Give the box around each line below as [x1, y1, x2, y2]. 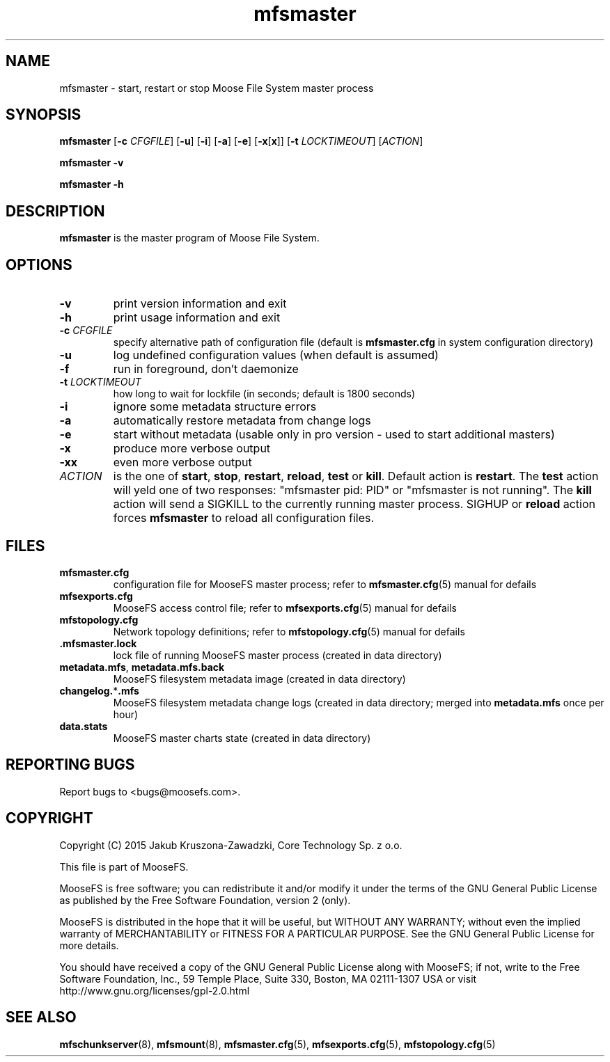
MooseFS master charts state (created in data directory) [113, 731, 371, 744]
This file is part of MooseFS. [59, 860, 189, 873]
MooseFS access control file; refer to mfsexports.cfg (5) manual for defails [113, 601, 457, 614]
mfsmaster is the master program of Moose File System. [59, 232, 320, 244]
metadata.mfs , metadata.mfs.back [59, 660, 225, 673]
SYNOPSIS [6, 106, 81, 124]
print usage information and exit [113, 310, 281, 325]
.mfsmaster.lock [59, 637, 137, 649]
